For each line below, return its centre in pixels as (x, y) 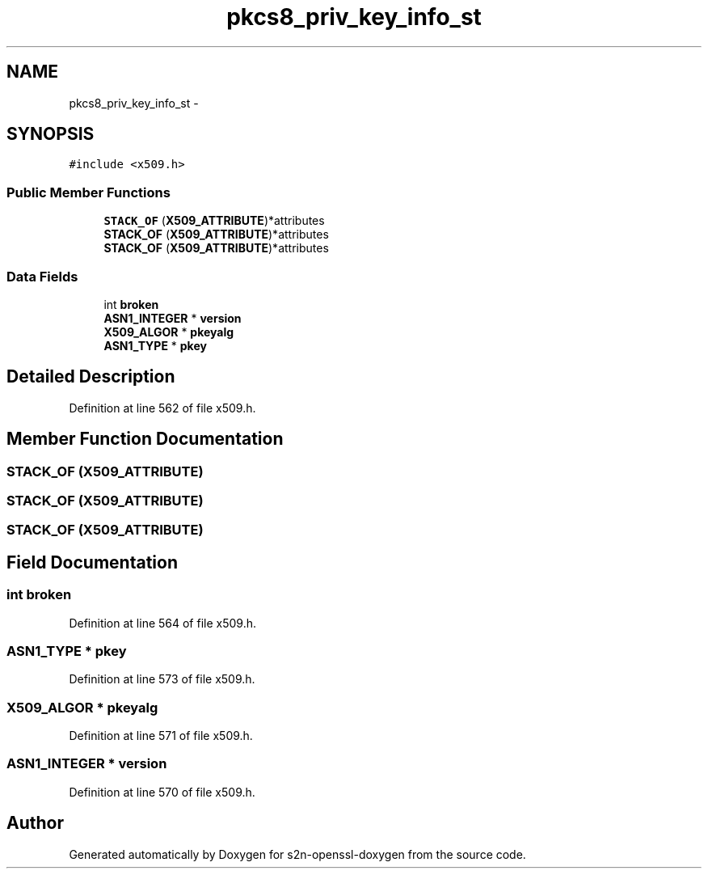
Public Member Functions (88, 192)
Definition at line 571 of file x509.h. (161, 736)
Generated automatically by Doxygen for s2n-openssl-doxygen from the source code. (297, 854)
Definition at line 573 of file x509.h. (162, 679)
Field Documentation (92, 562)
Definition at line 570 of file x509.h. (162, 792)
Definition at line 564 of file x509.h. (162, 623)
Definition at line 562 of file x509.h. (162, 408)
